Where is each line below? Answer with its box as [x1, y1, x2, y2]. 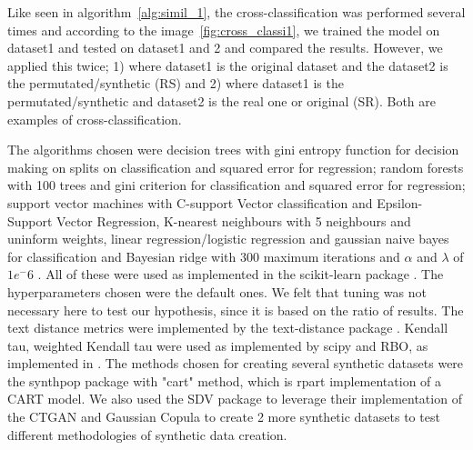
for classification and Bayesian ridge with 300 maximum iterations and [7, 246, 400, 265]
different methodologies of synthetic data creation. [7, 425, 287, 444]
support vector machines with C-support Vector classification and [7, 193, 373, 212]
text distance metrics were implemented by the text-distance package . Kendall [7, 318, 448, 337]
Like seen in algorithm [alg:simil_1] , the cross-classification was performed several [7, 3, 466, 21]
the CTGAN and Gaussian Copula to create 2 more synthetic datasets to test [7, 407, 440, 426]
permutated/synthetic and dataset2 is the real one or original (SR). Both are [7, 91, 436, 110]
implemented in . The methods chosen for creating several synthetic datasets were [7, 354, 464, 373]
